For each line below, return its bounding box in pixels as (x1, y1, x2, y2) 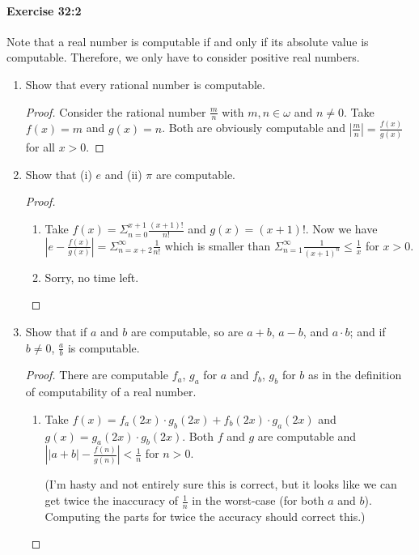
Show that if (25, 323, 87, 340)
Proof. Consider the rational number (25, 103, 206, 120)
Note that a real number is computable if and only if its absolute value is (6, 32, 369, 49)
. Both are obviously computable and (162, 119, 345, 136)
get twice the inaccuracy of (44, 492, 179, 509)
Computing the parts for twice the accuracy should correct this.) (44, 507, 366, 524)
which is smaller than (164, 237, 271, 254)
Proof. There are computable (25, 366, 168, 383)
